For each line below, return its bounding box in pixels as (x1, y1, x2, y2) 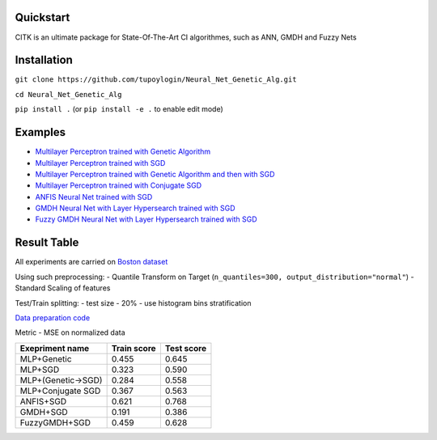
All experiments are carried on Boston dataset (15, 257, 168, 267)
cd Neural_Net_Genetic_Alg (15, 90, 122, 99)
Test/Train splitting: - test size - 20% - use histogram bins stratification (15, 298, 252, 307)
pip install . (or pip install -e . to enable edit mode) (15, 104, 224, 114)
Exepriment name (19, 342, 90, 353)
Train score (111, 342, 157, 353)
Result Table (15, 235, 79, 250)
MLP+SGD (19, 364, 60, 375)
